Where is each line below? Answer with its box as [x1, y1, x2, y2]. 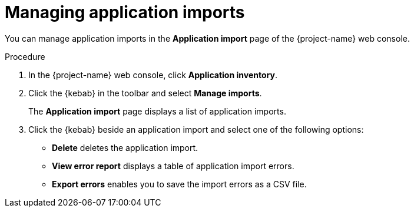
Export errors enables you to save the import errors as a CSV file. [52, 179, 307, 189]
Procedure [5, 51, 45, 62]
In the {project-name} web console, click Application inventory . [28, 69, 277, 80]
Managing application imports [5, 2, 245, 22]
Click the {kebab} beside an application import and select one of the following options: [28, 124, 364, 134]
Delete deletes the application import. [52, 142, 198, 153]
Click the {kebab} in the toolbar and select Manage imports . [28, 88, 262, 98]
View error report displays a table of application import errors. [52, 160, 294, 171]
